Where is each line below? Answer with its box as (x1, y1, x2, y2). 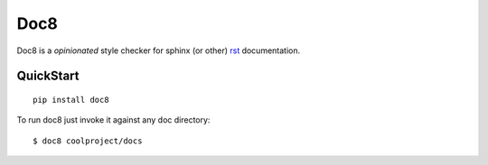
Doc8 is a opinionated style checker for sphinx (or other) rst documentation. (16, 45, 301, 56)
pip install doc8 (33, 95, 109, 105)
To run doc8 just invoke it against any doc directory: (16, 115, 211, 125)
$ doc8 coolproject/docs (33, 135, 143, 146)
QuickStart (16, 69, 80, 84)
